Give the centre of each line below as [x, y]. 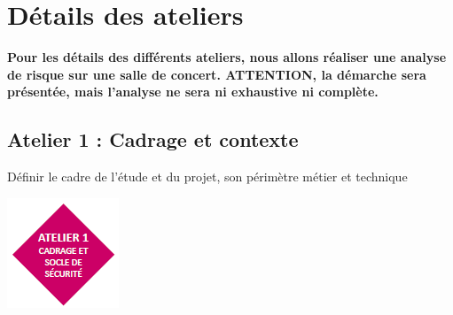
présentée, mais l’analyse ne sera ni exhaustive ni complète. [193, 92]
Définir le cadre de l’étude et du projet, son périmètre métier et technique [207, 177]
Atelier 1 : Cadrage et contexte [153, 139]
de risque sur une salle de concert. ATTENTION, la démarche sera [217, 74]
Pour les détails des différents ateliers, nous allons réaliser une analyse [227, 57]
